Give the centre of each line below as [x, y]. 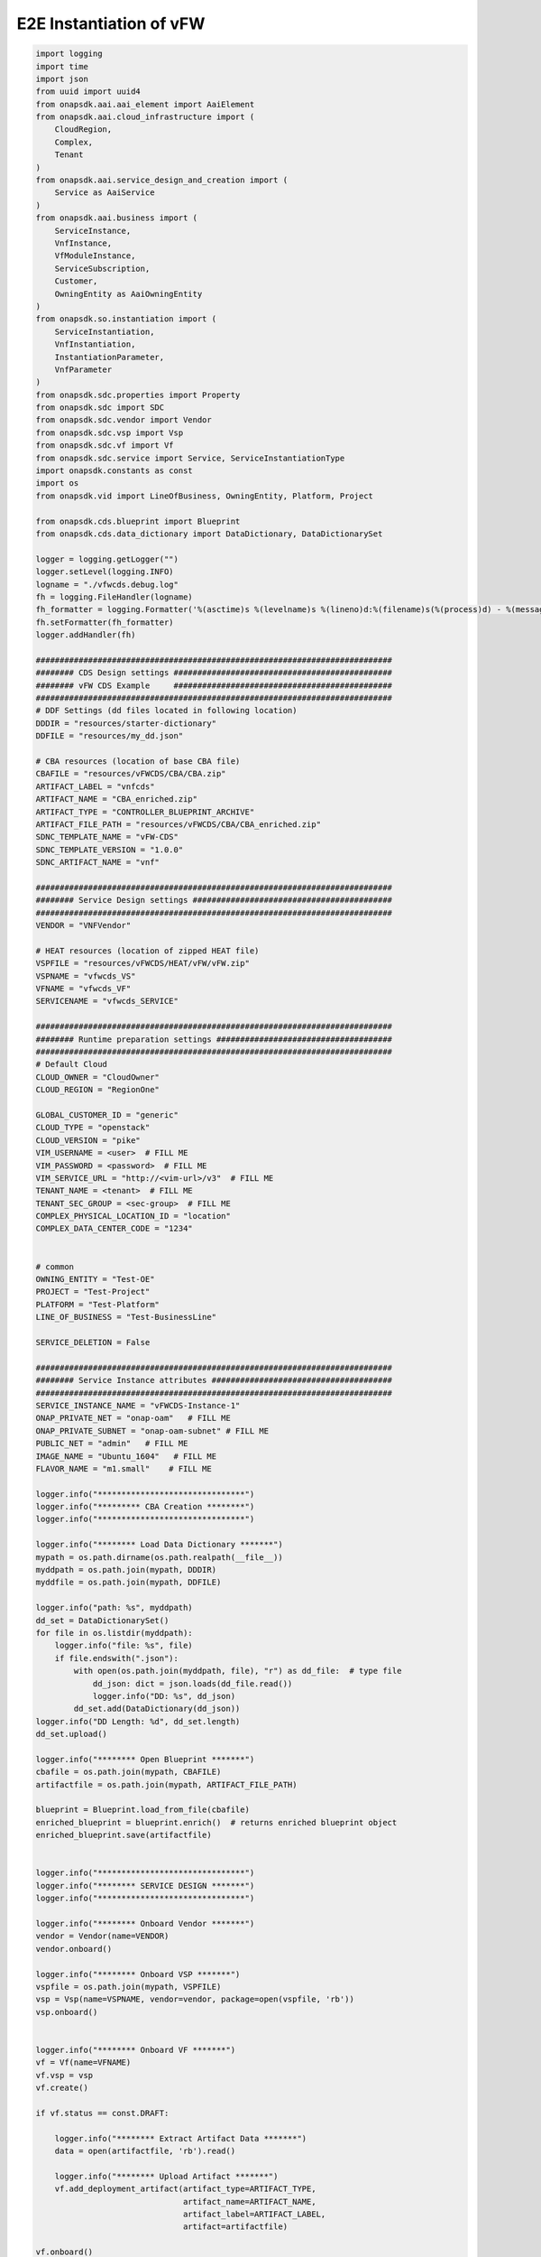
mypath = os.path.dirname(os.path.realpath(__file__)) [159, 1557]
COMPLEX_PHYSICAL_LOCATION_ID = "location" [133, 1216]
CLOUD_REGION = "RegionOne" [97, 1090]
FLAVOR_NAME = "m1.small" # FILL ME [124, 1468]
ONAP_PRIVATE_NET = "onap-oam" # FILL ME [133, 1418]
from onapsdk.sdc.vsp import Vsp [110, 432]
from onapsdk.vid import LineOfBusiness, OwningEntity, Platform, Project [205, 496]
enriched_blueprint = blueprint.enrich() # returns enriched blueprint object [216, 1822]
